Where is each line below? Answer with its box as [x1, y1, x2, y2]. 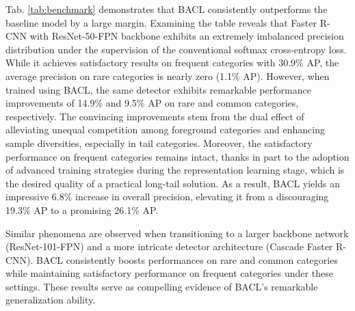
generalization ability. [5, 293, 96, 307]
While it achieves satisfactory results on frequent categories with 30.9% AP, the [5, 55, 339, 70]
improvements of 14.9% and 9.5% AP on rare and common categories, [5, 96, 299, 110]
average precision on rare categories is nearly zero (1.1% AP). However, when [5, 68, 330, 83]
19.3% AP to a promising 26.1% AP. [5, 202, 159, 217]
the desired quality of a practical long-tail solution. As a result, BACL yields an [5, 176, 340, 190]
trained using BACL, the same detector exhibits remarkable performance [5, 82, 311, 96]
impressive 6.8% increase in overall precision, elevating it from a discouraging [5, 189, 329, 204]
